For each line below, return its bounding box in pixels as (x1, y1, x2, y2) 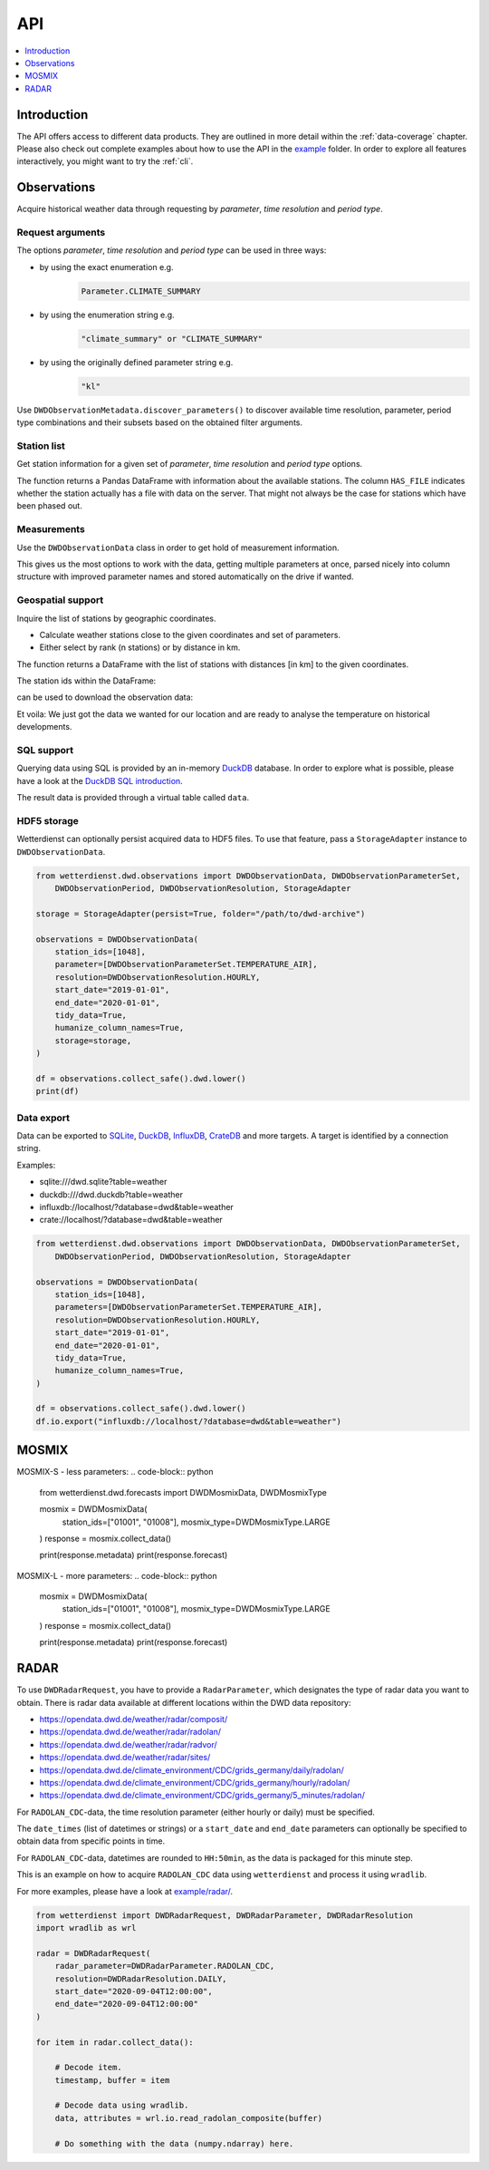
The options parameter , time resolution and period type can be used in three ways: (16, 245, 327, 256)
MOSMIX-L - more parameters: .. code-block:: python (16, 1570, 217, 1581)
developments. (16, 722, 72, 732)
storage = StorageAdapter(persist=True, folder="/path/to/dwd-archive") (35, 908, 366, 919)
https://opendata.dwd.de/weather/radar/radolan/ (39, 1727, 222, 1738)
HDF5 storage (16, 814, 79, 827)
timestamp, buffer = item (54, 2075, 170, 2085)
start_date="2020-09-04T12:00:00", (54, 1986, 213, 1996)
